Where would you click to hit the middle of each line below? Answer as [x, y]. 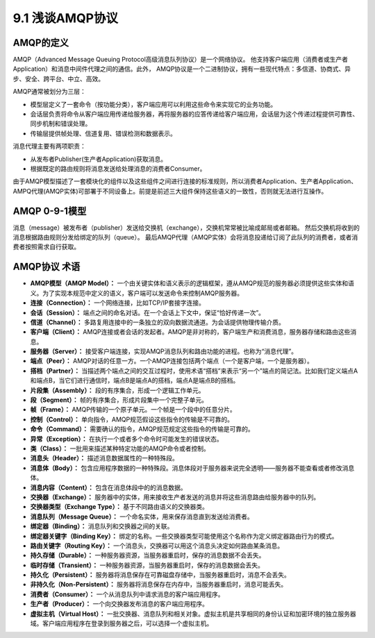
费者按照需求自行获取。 [46, 247]
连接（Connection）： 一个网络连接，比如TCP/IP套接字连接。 [117, 303]
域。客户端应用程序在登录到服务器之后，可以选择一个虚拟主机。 [122, 623]
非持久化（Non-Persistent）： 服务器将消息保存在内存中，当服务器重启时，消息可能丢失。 [159, 585]
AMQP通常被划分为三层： [49, 92]
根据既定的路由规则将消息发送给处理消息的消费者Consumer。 [118, 168]
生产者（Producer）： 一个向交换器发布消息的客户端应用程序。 [119, 604]
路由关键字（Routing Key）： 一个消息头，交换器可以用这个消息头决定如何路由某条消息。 [157, 546]
